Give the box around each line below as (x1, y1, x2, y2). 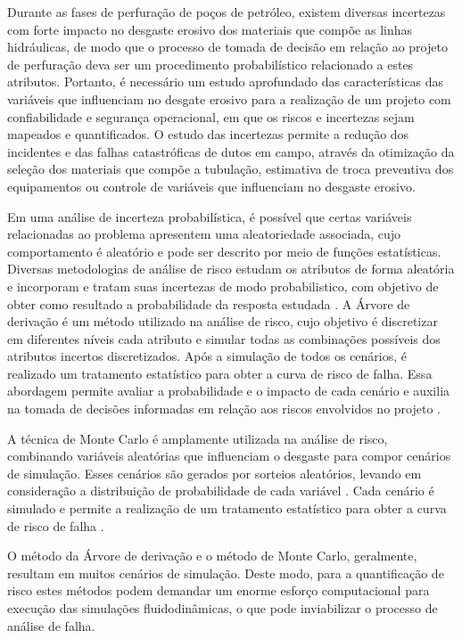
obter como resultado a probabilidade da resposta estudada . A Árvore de (7, 294, 410, 313)
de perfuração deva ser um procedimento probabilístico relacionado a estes (7, 54, 414, 73)
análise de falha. (7, 616, 95, 634)
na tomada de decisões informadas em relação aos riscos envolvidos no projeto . (7, 399, 441, 418)
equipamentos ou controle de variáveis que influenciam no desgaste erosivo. (7, 176, 416, 195)
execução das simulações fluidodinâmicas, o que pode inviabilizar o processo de (7, 599, 438, 617)
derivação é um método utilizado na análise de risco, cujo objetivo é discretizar (7, 312, 438, 331)
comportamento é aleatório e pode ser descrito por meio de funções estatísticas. (7, 241, 441, 260)
